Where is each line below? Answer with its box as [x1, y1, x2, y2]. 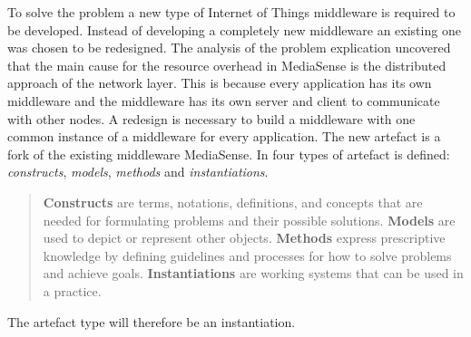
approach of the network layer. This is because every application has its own [7, 73, 432, 92]
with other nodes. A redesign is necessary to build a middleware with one [7, 109, 416, 128]
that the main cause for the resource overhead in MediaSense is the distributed [7, 55, 446, 74]
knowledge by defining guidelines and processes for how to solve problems [43, 246, 452, 265]
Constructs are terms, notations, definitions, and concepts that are [43, 192, 423, 211]
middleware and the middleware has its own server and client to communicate [7, 91, 440, 110]
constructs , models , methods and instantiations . [7, 162, 269, 181]
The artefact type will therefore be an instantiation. [7, 312, 296, 331]
